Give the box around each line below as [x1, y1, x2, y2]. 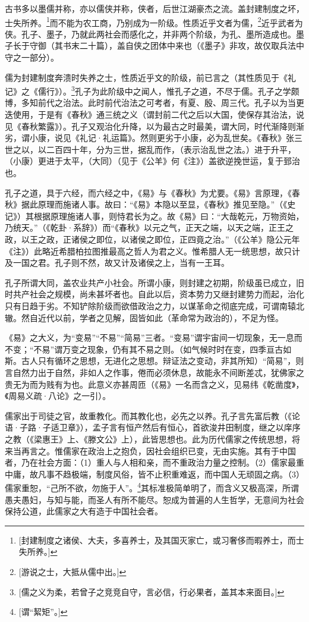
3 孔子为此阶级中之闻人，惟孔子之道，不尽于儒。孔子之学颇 [71, 83, 299, 97]
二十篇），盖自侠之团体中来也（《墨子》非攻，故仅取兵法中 [79, 39, 304, 52]
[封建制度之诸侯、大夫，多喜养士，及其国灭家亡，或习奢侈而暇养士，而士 [18, 533, 304, 546]
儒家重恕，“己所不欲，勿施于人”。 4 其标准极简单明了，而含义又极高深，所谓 [5, 480, 299, 494]
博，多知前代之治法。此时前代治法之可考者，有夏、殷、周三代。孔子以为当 [5, 96, 296, 109]
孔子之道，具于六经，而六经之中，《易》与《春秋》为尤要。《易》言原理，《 [5, 186, 292, 199]
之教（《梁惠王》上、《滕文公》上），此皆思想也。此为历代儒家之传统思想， [5, 432, 292, 445]
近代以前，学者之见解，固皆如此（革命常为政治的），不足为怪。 [37, 311, 283, 323]
